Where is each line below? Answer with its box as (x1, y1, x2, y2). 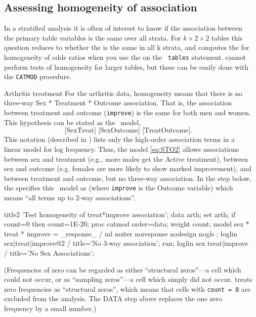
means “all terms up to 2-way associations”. (4, 192, 135, 202)
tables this (211, 32, 243, 43)
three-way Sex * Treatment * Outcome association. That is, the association (4, 97, 232, 108)
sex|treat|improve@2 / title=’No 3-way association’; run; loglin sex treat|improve (4, 238, 249, 248)
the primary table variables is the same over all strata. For (4, 32, 181, 43)
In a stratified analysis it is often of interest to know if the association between (4, 23, 243, 33)
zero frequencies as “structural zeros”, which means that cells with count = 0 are (4, 283, 251, 294)
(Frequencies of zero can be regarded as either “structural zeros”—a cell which (4, 264, 241, 274)
